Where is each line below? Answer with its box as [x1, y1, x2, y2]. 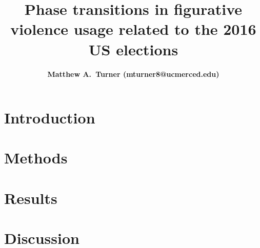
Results [4, 187, 57, 208]
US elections [88, 38, 178, 59]
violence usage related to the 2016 [10, 18, 256, 39]
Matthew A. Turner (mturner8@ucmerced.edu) [47, 68, 219, 79]
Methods [4, 147, 68, 168]
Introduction [4, 107, 95, 128]
